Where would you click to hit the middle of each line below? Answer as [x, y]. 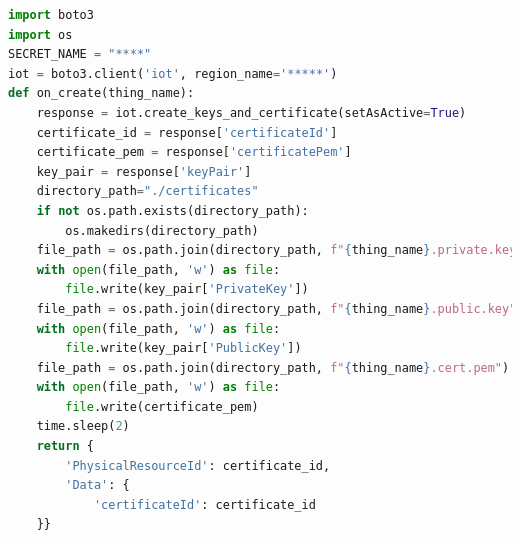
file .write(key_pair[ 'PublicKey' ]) [183, 348]
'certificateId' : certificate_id [204, 504]
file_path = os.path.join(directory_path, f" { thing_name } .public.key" [276, 308]
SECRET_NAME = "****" [80, 54]
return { [65, 446]
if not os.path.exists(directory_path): [172, 210]
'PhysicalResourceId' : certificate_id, [198, 465]
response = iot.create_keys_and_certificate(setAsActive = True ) [251, 112]
